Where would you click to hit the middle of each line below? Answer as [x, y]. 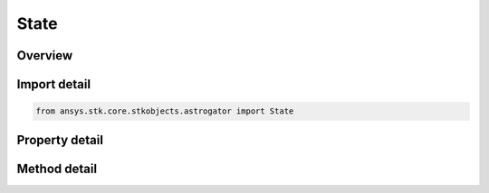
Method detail [57, 168]
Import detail [53, 84]
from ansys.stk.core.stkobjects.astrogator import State [165, 111]
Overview [45, 55]
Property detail [60, 140]
